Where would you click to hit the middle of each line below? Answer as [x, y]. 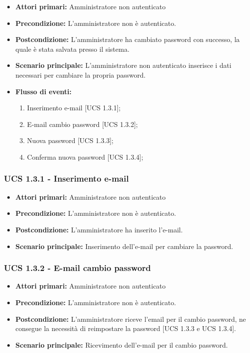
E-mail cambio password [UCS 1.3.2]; [82, 124]
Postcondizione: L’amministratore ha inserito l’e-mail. [99, 229]
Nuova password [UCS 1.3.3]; [70, 140]
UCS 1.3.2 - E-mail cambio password [77, 268]
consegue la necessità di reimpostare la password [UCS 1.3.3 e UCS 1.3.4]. [126, 328]
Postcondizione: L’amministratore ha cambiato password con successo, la [127, 39]
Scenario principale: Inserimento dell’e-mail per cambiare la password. [124, 246]
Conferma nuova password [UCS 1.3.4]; [85, 156]
